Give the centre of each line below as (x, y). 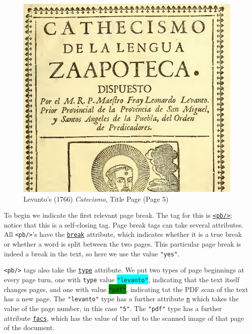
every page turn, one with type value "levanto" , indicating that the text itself (122, 279)
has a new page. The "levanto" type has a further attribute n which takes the (121, 299)
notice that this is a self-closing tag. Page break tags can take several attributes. (124, 224)
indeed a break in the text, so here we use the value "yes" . (92, 253)
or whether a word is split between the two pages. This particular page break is (123, 244)
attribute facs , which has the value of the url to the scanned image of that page (124, 318)
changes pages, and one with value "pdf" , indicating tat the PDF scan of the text (126, 289)
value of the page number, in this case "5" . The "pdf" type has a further (113, 308)
